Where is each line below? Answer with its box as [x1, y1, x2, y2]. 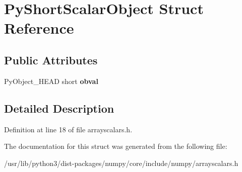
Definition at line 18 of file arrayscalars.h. [4, 124, 133, 134]
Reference [4, 18, 74, 38]
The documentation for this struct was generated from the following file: [4, 141, 227, 151]
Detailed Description [4, 100, 114, 116]
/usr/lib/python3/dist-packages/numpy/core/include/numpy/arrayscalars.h [4, 157, 238, 168]
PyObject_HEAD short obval [4, 75, 98, 86]
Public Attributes [4, 52, 98, 67]
